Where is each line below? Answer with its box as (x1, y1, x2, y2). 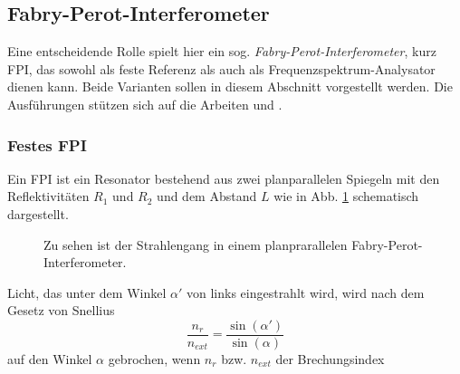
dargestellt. (7, 204, 69, 223)
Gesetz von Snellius (7, 301, 115, 320)
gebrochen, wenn (108, 350, 201, 369)
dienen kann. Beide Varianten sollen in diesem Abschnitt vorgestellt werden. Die (7, 77, 453, 96)
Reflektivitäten (7, 187, 90, 206)
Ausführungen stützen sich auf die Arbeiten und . (7, 94, 283, 113)
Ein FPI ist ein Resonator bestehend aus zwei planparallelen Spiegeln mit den (7, 168, 440, 187)
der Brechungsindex (275, 350, 385, 369)
